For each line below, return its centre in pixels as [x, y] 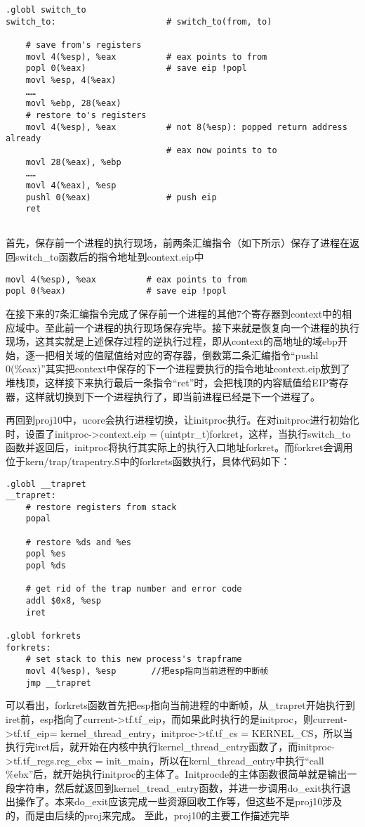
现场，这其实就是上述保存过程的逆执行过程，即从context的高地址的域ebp [172, 341]
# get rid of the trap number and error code [134, 589]
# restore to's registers [86, 115]
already [24, 139]
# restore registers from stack [101, 507]
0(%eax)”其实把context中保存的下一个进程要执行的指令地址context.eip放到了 [178, 369]
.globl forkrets [44, 636]
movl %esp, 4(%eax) [71, 80]
